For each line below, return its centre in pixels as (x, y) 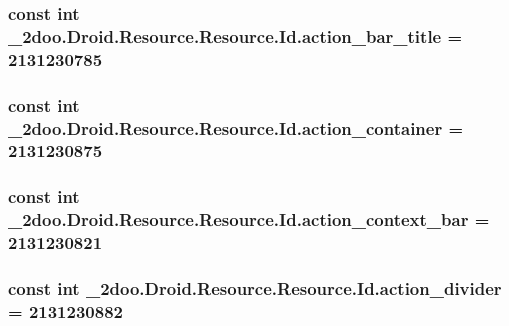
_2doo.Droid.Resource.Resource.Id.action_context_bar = (249, 219)
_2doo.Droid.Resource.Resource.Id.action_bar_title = (235, 35)
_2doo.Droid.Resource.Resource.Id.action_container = (236, 127)
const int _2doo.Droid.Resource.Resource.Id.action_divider (255, 287)
